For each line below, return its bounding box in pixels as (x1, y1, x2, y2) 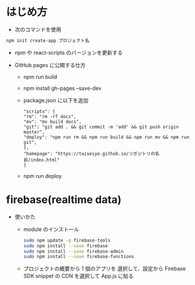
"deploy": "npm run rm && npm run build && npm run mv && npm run (23, 134, 190, 140)
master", (23, 129, 45, 135)
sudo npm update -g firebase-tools (23, 237, 110, 243)
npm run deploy (23, 172, 62, 179)
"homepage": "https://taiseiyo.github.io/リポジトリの (23, 150, 156, 156)
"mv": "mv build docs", (23, 119, 82, 125)
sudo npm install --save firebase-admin (23, 248, 124, 254)
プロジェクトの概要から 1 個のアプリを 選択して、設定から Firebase (23, 265, 186, 272)
